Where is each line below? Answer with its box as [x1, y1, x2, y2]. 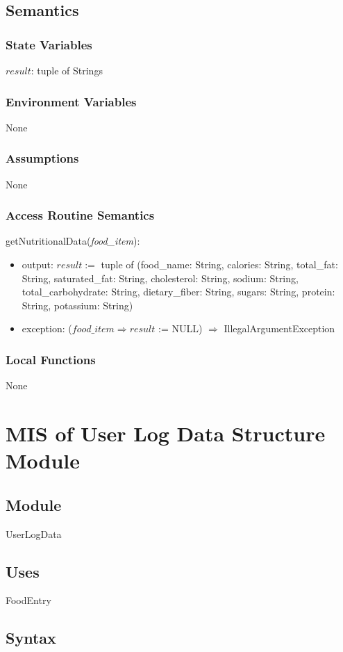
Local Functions [6, 350, 96, 368]
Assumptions [6, 149, 79, 167]
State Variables [6, 35, 92, 53]
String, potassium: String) [22, 298, 133, 312]
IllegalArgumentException [224, 321, 335, 336]
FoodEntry [6, 593, 51, 608]
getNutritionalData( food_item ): [6, 234, 140, 248]
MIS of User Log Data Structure [6, 419, 326, 447]
